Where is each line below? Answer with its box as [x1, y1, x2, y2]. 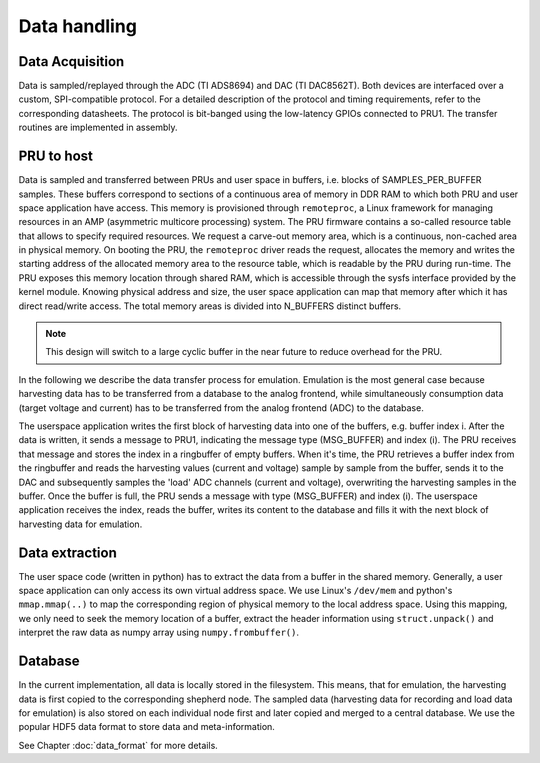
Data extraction [18, 544, 117, 561]
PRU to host [18, 148, 94, 165]
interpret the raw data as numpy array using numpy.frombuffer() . [18, 626, 300, 639]
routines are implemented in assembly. [18, 121, 179, 134]
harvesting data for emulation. [18, 518, 143, 530]
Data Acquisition [18, 53, 125, 70]
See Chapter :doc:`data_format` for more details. [18, 739, 219, 751]
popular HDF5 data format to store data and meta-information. [18, 721, 275, 733]
